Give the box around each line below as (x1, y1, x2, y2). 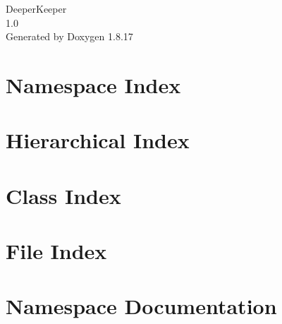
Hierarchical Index (6, 126, 190, 155)
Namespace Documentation (6, 292, 277, 320)
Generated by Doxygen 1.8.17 (6, 29, 133, 44)
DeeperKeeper (6, 1, 67, 16)
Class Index (6, 181, 121, 210)
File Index (6, 236, 107, 265)
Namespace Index (6, 70, 181, 99)
